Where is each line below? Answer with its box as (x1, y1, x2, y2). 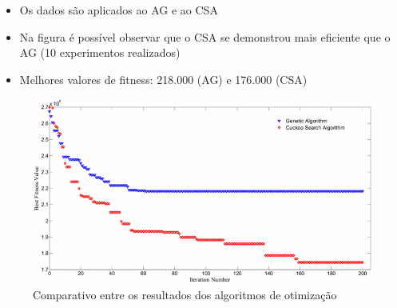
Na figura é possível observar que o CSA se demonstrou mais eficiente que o (19, 28, 391, 45)
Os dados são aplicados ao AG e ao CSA (19, 2, 218, 18)
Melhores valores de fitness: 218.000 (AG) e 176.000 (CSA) (19, 70, 308, 87)
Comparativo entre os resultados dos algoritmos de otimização (33, 286, 337, 302)
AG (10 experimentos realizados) (19, 44, 181, 61)
